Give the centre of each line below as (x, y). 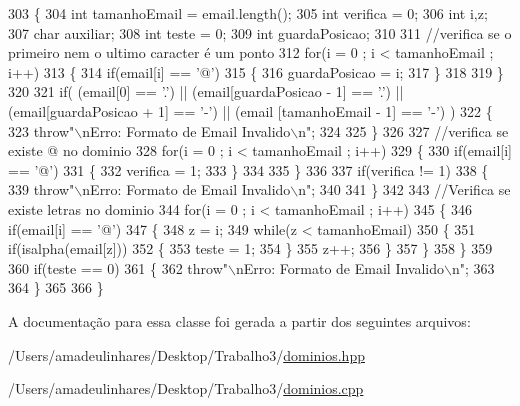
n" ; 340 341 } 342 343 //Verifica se (404, 189)
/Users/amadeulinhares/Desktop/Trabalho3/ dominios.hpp (186, 354)
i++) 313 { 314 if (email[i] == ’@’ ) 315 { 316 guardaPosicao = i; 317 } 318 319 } (256, 71)
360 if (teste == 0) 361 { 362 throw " (118, 267)
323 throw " (41, 130)
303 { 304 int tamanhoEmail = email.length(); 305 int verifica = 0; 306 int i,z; (248, 13)
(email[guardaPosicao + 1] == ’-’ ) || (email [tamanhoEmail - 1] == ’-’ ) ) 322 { (250, 110)
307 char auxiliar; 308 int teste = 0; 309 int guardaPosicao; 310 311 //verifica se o (260, 32)
